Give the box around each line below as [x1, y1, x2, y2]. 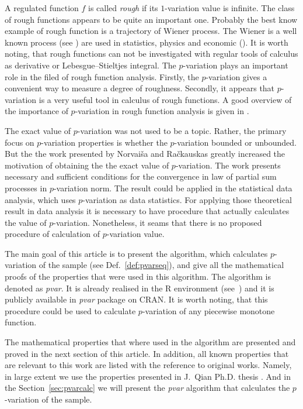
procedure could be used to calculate [5, 304, 136, 317]
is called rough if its [88, 2, 158, 13]
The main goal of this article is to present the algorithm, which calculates [5, 247, 268, 259]
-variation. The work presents [175, 159, 281, 171]
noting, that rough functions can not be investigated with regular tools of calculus [5, 47, 298, 60]
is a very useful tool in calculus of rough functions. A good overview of [39, 93, 292, 105]
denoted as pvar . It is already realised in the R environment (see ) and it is [5, 281, 274, 294]
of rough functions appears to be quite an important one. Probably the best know [5, 13, 298, 25]
